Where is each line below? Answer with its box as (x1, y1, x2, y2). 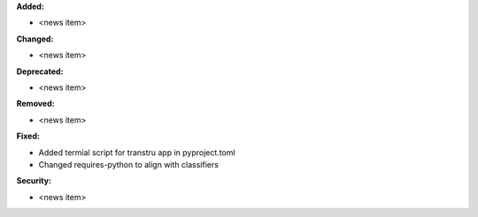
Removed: (16, 98, 55, 109)
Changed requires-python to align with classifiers (38, 159, 219, 169)
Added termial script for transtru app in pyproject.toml (38, 146, 235, 158)
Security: (16, 176, 52, 186)
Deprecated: (16, 66, 64, 77)
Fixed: (16, 131, 40, 141)
